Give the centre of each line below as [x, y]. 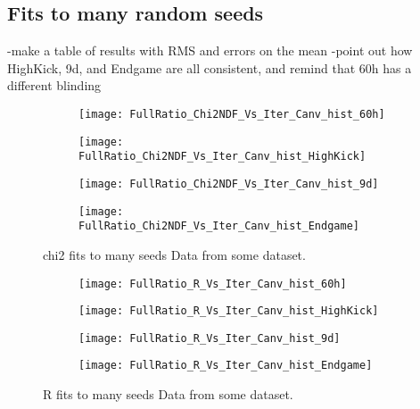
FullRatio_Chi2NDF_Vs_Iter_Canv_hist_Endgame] [219, 226]
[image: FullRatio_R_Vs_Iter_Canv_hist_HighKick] [229, 311]
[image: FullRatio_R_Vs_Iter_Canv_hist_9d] [210, 338]
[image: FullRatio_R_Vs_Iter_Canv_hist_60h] [213, 284]
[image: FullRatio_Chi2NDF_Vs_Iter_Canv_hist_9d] [229, 184]
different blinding [54, 85]
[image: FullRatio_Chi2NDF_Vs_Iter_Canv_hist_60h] [232, 114]
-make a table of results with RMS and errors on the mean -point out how [210, 50]
